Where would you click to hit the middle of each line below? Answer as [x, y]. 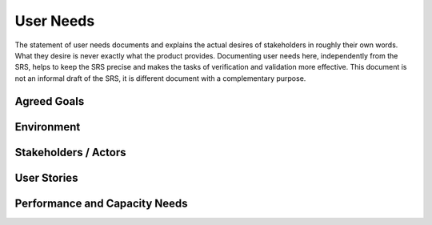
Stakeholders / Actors [70, 152]
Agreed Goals [50, 101]
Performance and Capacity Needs [101, 203]
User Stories [46, 177]
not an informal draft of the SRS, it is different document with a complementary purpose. [160, 78]
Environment [48, 127]
